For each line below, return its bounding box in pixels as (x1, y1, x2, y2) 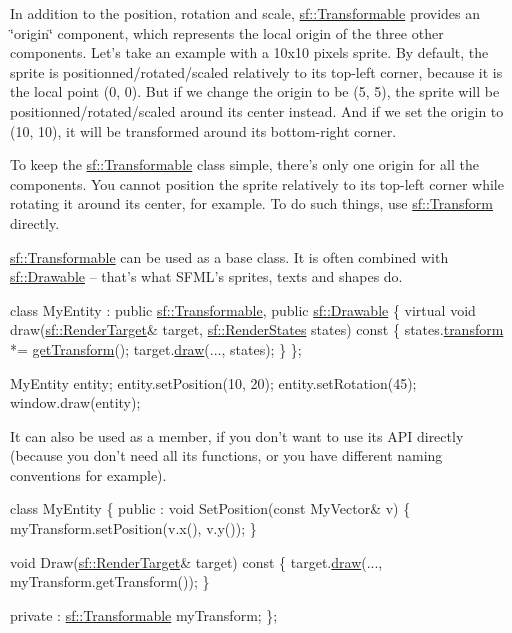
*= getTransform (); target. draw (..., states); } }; (10, 338, 302, 359)
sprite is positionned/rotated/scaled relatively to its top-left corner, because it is (10, 61, 503, 82)
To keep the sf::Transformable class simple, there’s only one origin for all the (10, 154, 479, 175)
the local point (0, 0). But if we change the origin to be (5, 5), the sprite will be (10, 81, 500, 102)
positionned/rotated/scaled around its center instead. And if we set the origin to (10, 100, 504, 121)
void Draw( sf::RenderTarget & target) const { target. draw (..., (10, 551, 383, 572)
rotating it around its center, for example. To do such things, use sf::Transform (10, 193, 493, 214)
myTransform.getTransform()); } (10, 571, 210, 592)
